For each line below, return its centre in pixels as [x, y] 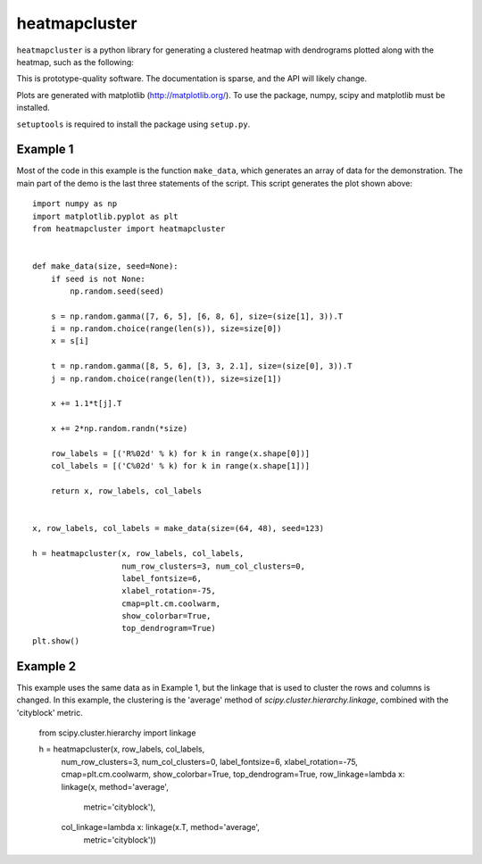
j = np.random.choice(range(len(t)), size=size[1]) [166, 378]
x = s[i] [70, 341]
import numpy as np [75, 204]
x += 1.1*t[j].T [86, 403]
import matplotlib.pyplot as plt [105, 216]
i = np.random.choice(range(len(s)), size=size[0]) [166, 329]
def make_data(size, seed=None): [105, 266]
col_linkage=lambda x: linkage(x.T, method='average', [161, 827]
